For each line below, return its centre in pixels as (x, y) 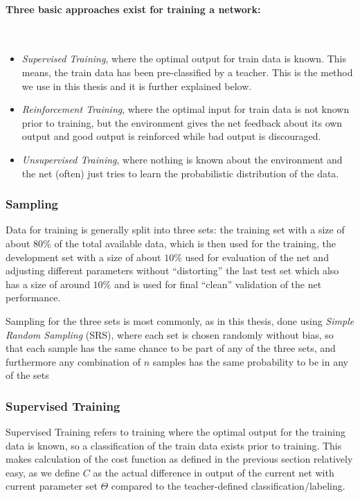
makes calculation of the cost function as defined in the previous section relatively (179, 459)
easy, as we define (43, 472)
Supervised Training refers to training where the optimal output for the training (175, 432)
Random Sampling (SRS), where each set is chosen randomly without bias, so (170, 334)
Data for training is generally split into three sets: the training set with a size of (175, 230)
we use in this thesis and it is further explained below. (137, 86)
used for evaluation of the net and (257, 257)
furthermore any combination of (73, 361)
